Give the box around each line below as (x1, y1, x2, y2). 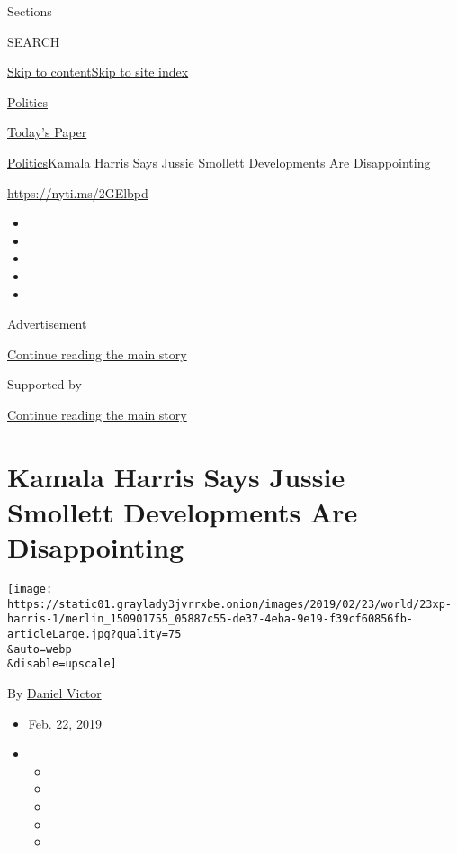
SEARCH (7, 32, 60, 50)
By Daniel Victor (7, 683, 102, 702)
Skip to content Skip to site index (7, 62, 189, 81)
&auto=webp (7, 642, 72, 656)
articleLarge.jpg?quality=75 (7, 627, 182, 640)
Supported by (7, 375, 82, 394)
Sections (7, 2, 52, 20)
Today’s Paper (7, 123, 87, 141)
